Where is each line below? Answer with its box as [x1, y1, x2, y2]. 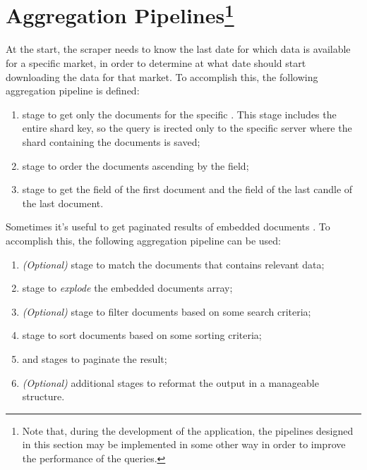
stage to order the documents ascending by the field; [22, 158, 249, 173]
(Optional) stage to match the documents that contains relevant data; [22, 256, 325, 271]
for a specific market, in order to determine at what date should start [6, 56, 306, 70]
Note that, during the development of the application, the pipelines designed [22, 423, 354, 438]
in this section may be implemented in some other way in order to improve [22, 437, 346, 452]
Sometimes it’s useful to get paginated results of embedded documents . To [6, 219, 330, 234]
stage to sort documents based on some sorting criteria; [22, 328, 262, 342]
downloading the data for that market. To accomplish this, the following [6, 69, 318, 84]
